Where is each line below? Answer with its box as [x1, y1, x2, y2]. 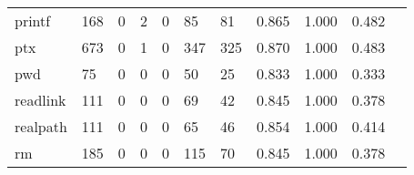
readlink [15, 89, 66, 110]
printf [15, 10, 51, 31]
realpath [15, 116, 67, 137]
